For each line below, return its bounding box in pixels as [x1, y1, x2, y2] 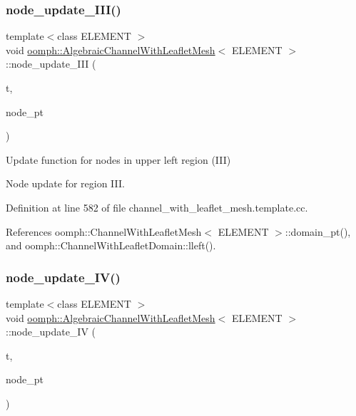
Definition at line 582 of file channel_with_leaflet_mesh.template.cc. [6, 199, 308, 214]
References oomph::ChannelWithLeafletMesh [6, 224, 202, 239]
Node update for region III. [6, 176, 125, 191]
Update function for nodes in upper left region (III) [6, 152, 231, 167]
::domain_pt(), [285, 224, 351, 239]
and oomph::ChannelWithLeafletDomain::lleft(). [6, 238, 216, 253]
